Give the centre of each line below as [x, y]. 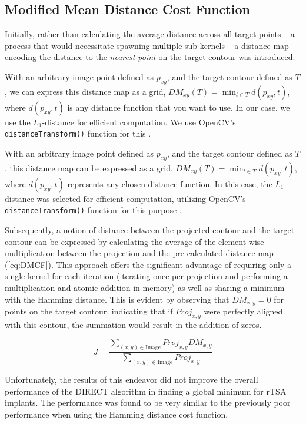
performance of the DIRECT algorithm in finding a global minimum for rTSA [146, 391]
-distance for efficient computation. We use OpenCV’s [139, 122]
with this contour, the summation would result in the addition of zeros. [133, 324]
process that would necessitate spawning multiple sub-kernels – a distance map [147, 45]
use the [18, 122]
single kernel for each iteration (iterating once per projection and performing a [146, 276]
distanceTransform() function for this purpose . [93, 210]
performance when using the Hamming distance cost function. [117, 414]
